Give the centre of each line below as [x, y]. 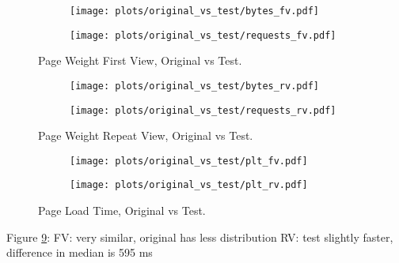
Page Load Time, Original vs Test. [122, 210]
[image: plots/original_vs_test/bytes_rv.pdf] [194, 86]
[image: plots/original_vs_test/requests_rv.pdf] [203, 110]
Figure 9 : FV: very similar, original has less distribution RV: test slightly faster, [200, 237]
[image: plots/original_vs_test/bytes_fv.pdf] [194, 11]
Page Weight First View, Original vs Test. [140, 60]
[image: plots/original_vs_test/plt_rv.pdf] [189, 185]
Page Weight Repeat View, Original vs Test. [146, 135]
